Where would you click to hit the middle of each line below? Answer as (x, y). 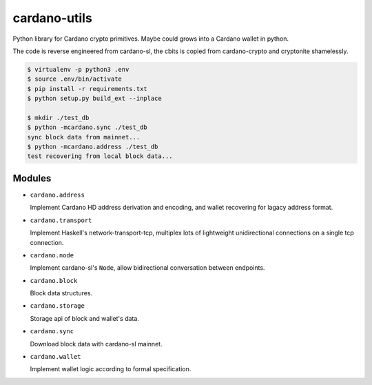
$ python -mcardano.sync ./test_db (87, 127)
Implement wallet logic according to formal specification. (111, 369)
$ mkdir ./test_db (58, 118)
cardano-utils (52, 18)
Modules (32, 178)
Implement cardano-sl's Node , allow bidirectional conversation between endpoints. (147, 268)
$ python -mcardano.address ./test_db (93, 147)
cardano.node (52, 255)
